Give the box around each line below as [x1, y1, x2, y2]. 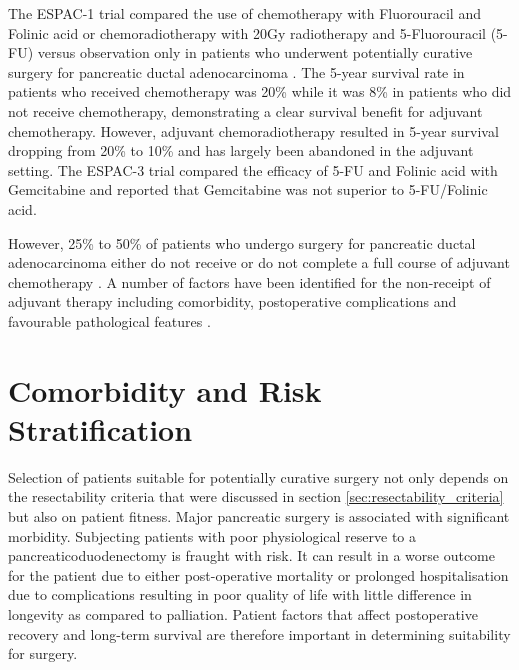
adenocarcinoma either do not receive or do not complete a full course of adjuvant [8, 252, 510, 273]
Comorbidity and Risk [8, 369, 322, 410]
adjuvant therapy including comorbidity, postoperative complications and [8, 291, 457, 312]
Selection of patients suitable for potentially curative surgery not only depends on [8, 466, 509, 487]
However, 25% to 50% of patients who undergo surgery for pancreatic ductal [8, 232, 476, 253]
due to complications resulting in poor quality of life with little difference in [8, 584, 472, 605]
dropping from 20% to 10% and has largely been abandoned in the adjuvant [8, 140, 474, 161]
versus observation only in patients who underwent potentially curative [37, 42, 473, 63]
